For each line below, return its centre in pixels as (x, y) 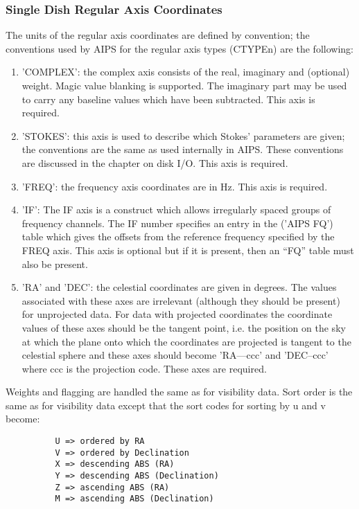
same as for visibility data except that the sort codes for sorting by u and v (166, 405)
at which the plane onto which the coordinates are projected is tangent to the (186, 341)
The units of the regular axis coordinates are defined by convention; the (158, 35)
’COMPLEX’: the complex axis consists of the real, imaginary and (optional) (186, 72)
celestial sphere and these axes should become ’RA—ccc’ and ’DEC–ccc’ (175, 355)
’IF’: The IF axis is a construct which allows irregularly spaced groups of (176, 209)
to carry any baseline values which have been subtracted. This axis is (168, 99)
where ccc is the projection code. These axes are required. (144, 368)
